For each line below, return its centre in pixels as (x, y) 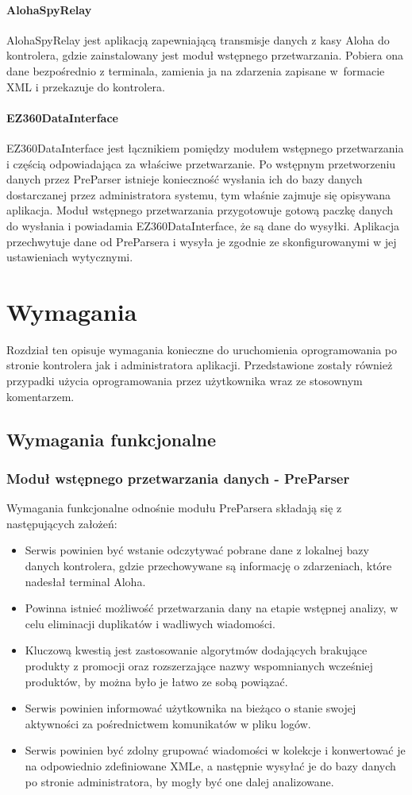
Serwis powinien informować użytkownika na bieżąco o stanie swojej (191, 708)
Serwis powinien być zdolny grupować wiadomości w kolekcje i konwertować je (215, 750)
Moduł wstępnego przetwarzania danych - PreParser (178, 478)
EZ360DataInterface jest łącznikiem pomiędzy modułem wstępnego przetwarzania (205, 147)
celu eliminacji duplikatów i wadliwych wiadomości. (150, 623)
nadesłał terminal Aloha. (85, 581)
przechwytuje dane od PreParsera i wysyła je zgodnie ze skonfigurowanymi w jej (202, 241)
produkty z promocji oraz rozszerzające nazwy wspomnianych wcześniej (199, 665)
